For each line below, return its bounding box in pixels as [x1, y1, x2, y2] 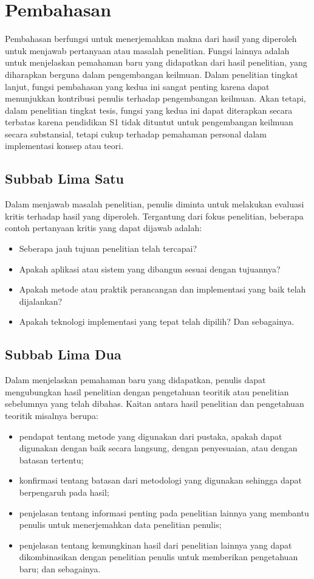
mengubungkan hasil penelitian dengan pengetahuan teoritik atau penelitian [5, 385, 289, 398]
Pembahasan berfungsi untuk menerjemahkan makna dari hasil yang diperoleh [5, 32, 297, 45]
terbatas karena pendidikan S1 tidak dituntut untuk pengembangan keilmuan [5, 116, 293, 128]
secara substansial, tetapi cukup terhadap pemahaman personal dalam [5, 127, 267, 140]
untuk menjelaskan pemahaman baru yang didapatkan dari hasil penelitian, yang [5, 56, 307, 69]
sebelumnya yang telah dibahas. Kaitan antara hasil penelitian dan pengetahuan [5, 397, 304, 410]
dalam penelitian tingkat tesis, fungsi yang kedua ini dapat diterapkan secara [5, 103, 293, 116]
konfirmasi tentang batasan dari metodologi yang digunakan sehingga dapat [19, 474, 302, 487]
